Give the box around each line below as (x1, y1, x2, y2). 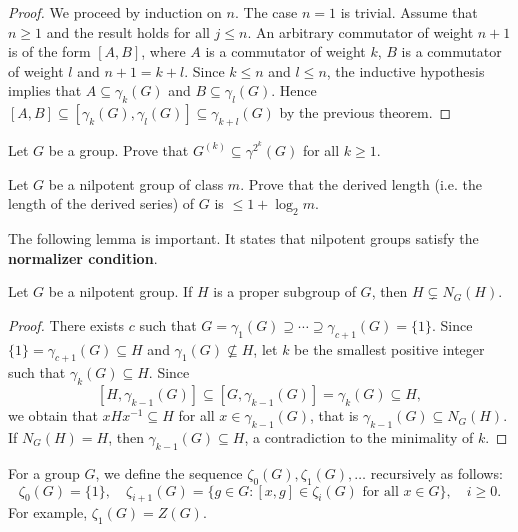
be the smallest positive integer (294, 338, 485, 359)
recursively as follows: (370, 462, 503, 483)
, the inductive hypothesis (326, 60, 485, 81)
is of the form (8, 41, 91, 62)
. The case (234, 2, 298, 22)
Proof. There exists (8, 314, 125, 335)
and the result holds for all (46, 21, 210, 42)
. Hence (271, 80, 317, 101)
